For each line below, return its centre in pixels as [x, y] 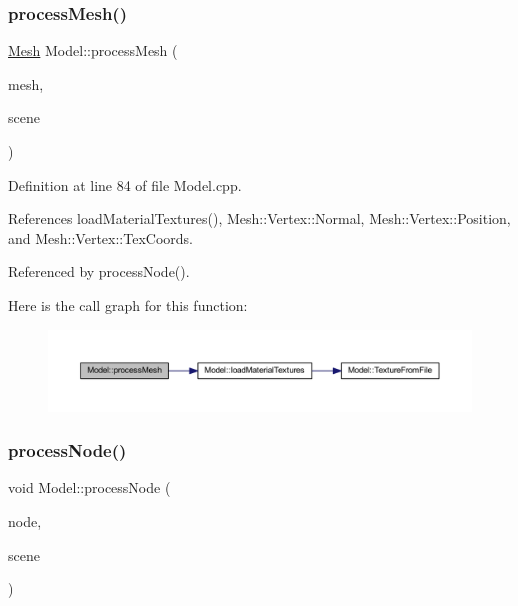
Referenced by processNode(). [99, 271]
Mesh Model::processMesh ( [93, 50]
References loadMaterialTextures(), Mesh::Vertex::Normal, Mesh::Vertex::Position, [259, 218]
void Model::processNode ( [89, 487]
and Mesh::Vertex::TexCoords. [100, 237]
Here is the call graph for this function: [128, 304]
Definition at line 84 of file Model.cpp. [125, 184]
